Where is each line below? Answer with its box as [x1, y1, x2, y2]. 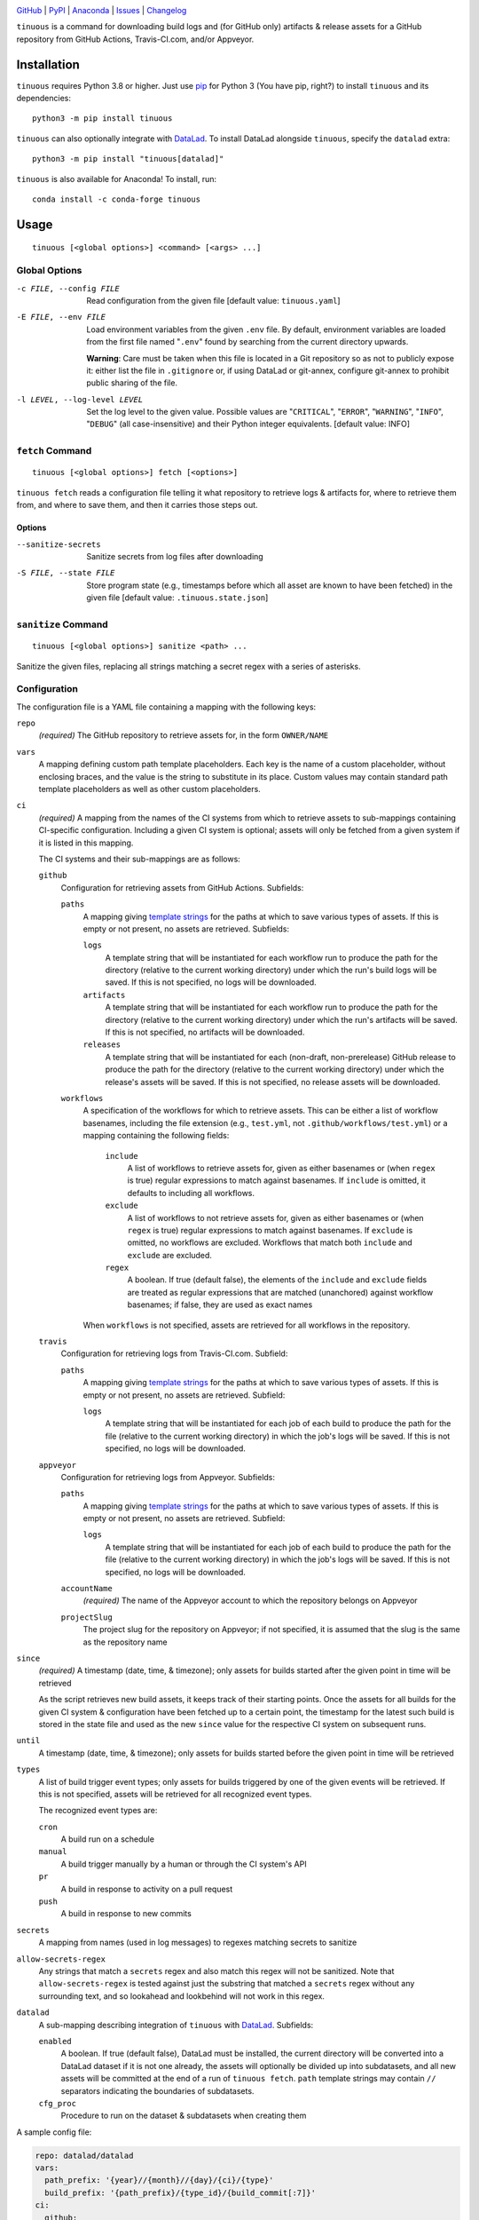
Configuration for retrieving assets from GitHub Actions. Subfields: [60, 882, 304, 892]
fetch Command [16, 445, 92, 457]
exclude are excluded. [127, 1249, 213, 1260]
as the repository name [82, 1637, 168, 1647]
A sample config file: [16, 2127, 92, 2137]
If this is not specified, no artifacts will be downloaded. [105, 1027, 305, 1038]
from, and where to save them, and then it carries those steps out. [16, 500, 258, 511]
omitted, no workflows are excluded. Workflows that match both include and [127, 1237, 412, 1248]
